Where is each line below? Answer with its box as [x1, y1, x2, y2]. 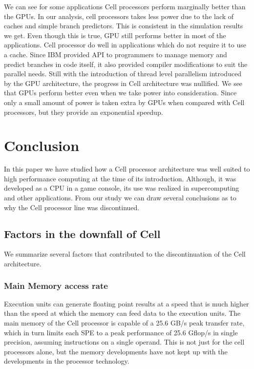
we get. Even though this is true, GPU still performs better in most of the [4, 30, 226, 40]
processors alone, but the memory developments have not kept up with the [4, 346, 228, 356]
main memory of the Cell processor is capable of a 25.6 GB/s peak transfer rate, [4, 318, 245, 328]
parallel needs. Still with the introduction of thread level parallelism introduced [4, 68, 242, 79]
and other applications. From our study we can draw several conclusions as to [4, 193, 236, 203]
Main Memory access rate [4, 279, 108, 291]
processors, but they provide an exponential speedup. [4, 107, 163, 117]
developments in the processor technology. [4, 356, 129, 366]
